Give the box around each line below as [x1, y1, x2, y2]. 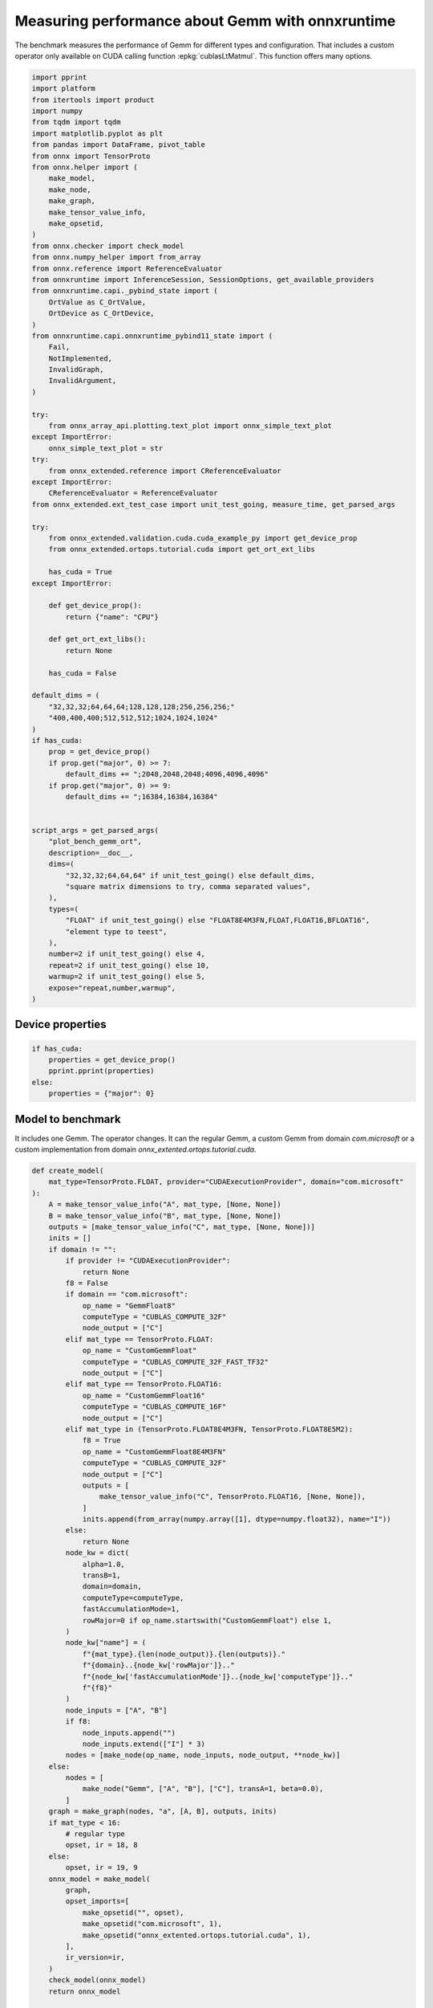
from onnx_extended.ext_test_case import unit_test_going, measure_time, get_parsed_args [31, 500, 396, 509]
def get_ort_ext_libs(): [48, 635, 147, 644]
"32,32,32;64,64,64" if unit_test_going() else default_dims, [65, 871, 316, 880]
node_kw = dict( [65, 1549, 130, 1557]
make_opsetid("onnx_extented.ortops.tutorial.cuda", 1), [82, 1930, 311, 1940]
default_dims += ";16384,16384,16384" [65, 792, 218, 801]
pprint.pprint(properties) [48, 1067, 156, 1075]
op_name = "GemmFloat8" [82, 1301, 176, 1310]
